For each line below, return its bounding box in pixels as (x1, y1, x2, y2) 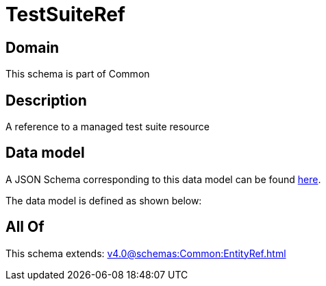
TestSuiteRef (5, 3, 125, 26)
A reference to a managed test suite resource (5, 121, 210, 133)
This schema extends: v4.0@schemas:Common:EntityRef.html (5, 247, 286, 259)
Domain (5, 38, 60, 56)
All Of (5, 218, 45, 236)
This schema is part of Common (5, 68, 150, 80)
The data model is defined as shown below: (5, 194, 202, 206)
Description (5, 91, 87, 109)
